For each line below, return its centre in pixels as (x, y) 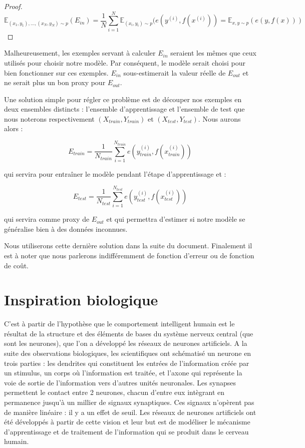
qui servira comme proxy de (47, 219)
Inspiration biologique (81, 300)
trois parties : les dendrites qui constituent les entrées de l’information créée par (127, 363)
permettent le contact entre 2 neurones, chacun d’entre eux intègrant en (114, 392)
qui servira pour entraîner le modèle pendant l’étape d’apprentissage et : (115, 173)
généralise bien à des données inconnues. (66, 229)
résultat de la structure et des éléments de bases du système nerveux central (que (129, 333)
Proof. (13, 6)
